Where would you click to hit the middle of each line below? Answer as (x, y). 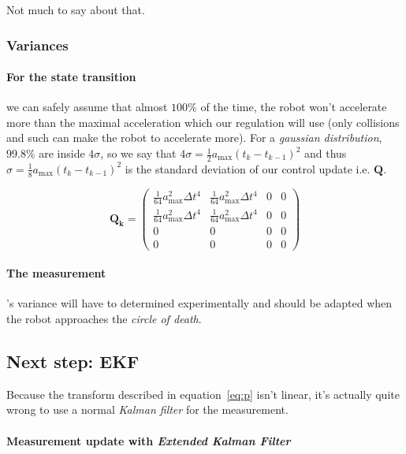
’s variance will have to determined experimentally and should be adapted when (199, 303)
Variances (37, 45)
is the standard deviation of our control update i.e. (248, 168)
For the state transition (71, 77)
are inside (62, 153)
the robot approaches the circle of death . (104, 318)
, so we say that (138, 153)
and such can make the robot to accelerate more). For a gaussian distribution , (194, 138)
